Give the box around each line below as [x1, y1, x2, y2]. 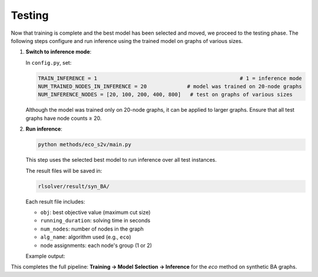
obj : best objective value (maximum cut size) [40, 209, 151, 216]
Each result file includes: [25, 198, 85, 205]
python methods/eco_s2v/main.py [38, 141, 132, 148]
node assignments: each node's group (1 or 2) [40, 242, 153, 249]
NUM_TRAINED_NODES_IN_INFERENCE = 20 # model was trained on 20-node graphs [38, 83, 303, 90]
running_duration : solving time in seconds [40, 217, 151, 224]
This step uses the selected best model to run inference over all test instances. [25, 156, 217, 163]
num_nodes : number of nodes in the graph [40, 225, 144, 232]
